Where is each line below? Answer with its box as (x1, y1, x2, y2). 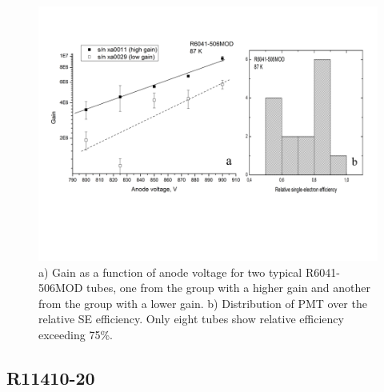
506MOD (38, 279, 83, 296)
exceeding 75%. (38, 326, 113, 342)
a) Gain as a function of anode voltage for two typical (38, 263, 302, 280)
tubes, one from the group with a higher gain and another (86, 279, 371, 296)
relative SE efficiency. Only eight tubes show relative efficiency (38, 310, 344, 327)
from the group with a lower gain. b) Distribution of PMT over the (38, 294, 367, 311)
